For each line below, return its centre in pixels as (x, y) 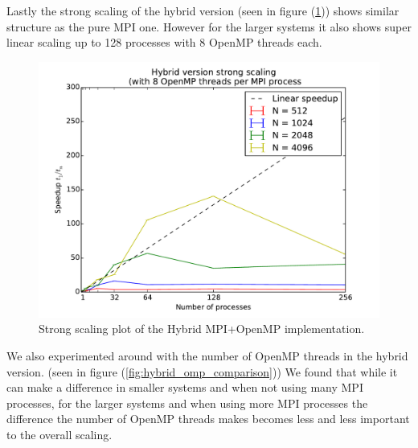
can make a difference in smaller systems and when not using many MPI (185, 387)
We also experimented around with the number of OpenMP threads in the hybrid (207, 355)
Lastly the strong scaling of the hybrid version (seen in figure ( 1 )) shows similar (203, 10)
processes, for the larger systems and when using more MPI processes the (187, 403)
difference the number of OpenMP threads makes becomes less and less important (208, 419)
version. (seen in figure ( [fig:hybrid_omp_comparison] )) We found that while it (202, 371)
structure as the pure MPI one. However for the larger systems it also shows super (209, 26)
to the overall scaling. (59, 434)
